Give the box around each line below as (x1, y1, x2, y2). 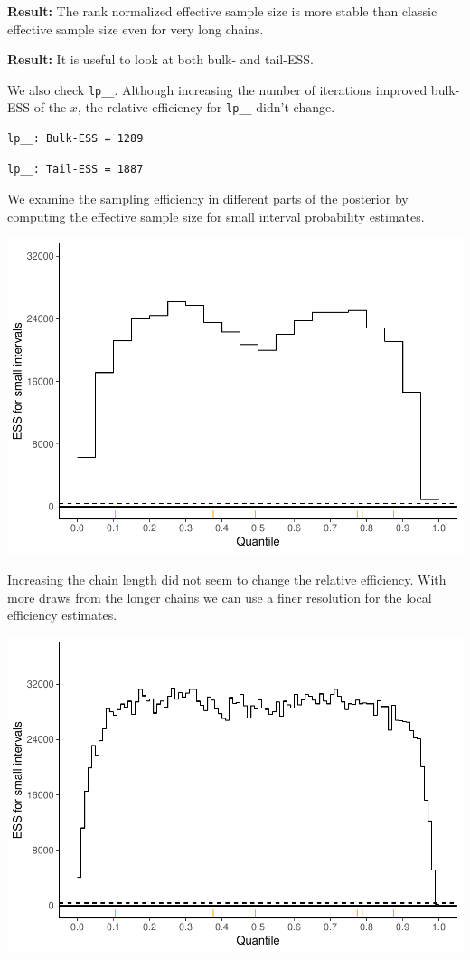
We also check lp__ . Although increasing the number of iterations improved (7, 80, 428, 99)
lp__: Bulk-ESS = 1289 (7, 132, 144, 146)
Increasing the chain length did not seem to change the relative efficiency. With (7, 569, 446, 588)
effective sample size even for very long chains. (7, 19, 264, 38)
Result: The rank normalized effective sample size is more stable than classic (7, 2, 437, 20)
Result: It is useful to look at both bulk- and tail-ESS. (7, 50, 314, 69)
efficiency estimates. (7, 605, 117, 624)
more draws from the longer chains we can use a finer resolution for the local (7, 587, 432, 606)
